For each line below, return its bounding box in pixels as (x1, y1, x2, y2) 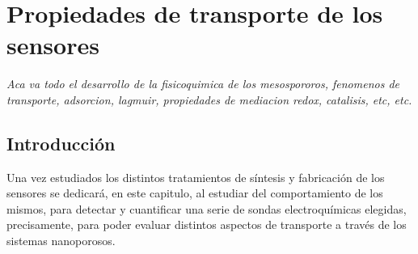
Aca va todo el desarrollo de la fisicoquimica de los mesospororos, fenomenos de (6, 75, 399, 92)
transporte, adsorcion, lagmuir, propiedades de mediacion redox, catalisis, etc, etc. (6, 91, 412, 108)
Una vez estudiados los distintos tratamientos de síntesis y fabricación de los (6, 168, 385, 185)
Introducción (6, 130, 116, 155)
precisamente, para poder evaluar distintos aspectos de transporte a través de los (6, 216, 407, 233)
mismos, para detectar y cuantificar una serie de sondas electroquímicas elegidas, (6, 200, 407, 217)
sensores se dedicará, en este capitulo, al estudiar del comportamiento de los (6, 184, 383, 201)
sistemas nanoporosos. (6, 232, 116, 249)
